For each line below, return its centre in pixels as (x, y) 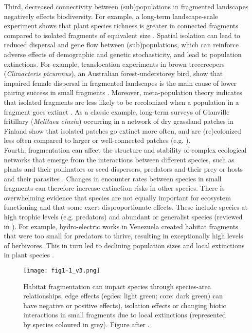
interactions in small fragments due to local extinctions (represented (125, 315)
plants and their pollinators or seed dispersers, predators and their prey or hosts (124, 169)
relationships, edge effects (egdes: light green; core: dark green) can (123, 296)
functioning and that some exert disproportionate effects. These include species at (126, 207)
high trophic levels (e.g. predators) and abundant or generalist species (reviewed (123, 217)
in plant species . (29, 255)
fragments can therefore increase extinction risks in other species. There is (114, 188)
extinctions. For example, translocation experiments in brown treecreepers (114, 64)
